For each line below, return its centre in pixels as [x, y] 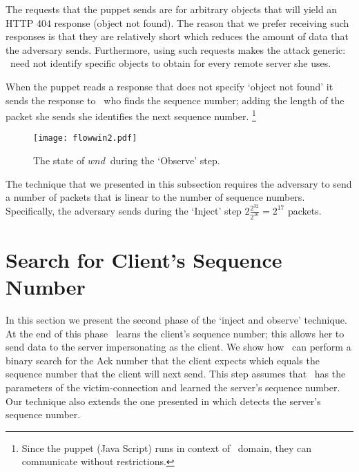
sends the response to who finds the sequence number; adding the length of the [175, 100]
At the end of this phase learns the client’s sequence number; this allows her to [175, 333]
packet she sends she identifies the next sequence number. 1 [131, 115]
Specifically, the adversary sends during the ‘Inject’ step [124, 210]
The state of [59, 160]
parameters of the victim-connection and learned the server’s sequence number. [173, 387]
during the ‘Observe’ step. [165, 160]
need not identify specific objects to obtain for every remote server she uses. [171, 63]
